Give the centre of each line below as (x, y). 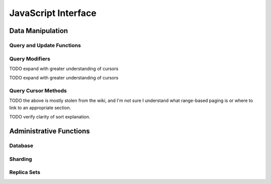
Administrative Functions (50, 131)
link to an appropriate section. (40, 107)
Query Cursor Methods (38, 91)
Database (21, 145)
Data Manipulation (39, 31)
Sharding (21, 159)
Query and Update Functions (45, 45)
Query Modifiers (30, 58)
